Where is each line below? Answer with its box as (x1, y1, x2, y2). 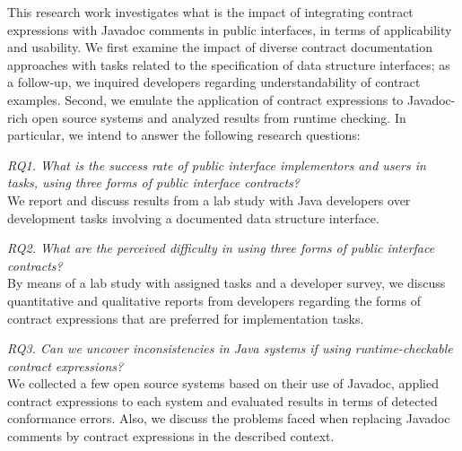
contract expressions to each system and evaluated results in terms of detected (7, 391, 438, 410)
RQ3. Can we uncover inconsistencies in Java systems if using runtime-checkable (7, 339, 453, 358)
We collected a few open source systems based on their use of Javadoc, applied (7, 374, 439, 393)
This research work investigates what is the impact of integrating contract (7, 3, 414, 21)
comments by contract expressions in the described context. (7, 427, 335, 446)
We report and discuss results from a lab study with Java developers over (7, 190, 411, 209)
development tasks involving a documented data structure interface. (7, 208, 379, 227)
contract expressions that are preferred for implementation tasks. (7, 308, 364, 327)
